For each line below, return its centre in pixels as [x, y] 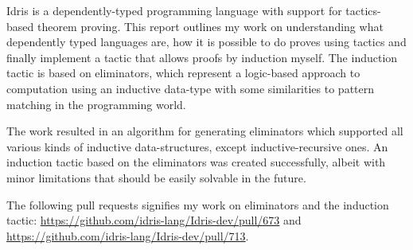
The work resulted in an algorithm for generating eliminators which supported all [205, 131]
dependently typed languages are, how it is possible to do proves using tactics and [206, 42]
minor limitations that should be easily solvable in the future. [156, 177]
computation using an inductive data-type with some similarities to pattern [191, 88]
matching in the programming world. [96, 104]
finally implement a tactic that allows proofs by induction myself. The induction [202, 57]
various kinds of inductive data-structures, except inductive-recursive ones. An [197, 146]
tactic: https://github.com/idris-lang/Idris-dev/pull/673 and [154, 220]
